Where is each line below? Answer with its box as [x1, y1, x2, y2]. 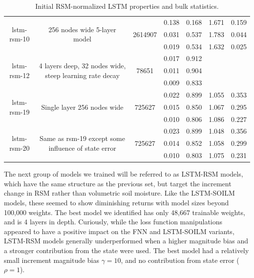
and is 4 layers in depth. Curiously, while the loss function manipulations [4, 217, 223, 227]
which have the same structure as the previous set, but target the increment [4, 178, 232, 188]
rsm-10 [9, 34, 30, 44]
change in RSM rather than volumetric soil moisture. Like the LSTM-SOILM [4, 188, 235, 198]
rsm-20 [9, 143, 30, 153]
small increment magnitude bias [4, 255, 100, 265]
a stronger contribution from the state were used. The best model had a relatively [4, 245, 249, 255]
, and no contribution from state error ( [121, 255, 239, 265]
